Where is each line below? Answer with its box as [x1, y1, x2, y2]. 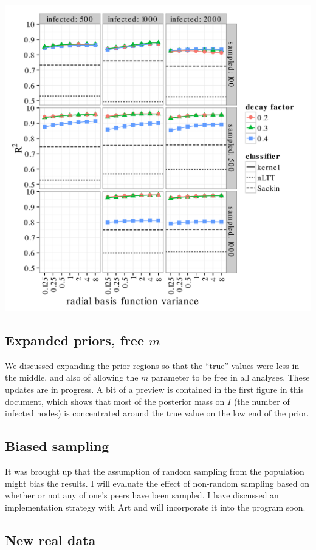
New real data [5, 530, 96, 549]
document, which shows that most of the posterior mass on [5, 395, 225, 407]
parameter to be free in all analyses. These [151, 371, 310, 384]
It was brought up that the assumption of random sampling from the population [5, 464, 304, 477]
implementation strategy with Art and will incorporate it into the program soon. [5, 500, 306, 513]
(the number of [233, 395, 290, 407]
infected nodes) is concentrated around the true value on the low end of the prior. [5, 407, 309, 419]
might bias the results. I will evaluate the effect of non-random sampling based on [5, 477, 309, 489]
